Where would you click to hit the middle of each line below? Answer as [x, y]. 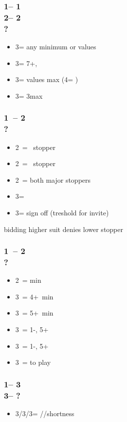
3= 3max [29, 95]
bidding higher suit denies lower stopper [63, 229]
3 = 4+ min [34, 296]
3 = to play [33, 362]
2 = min [28, 280]
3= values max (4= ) [47, 79]
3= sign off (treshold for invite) [62, 212]
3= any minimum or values [56, 47]
